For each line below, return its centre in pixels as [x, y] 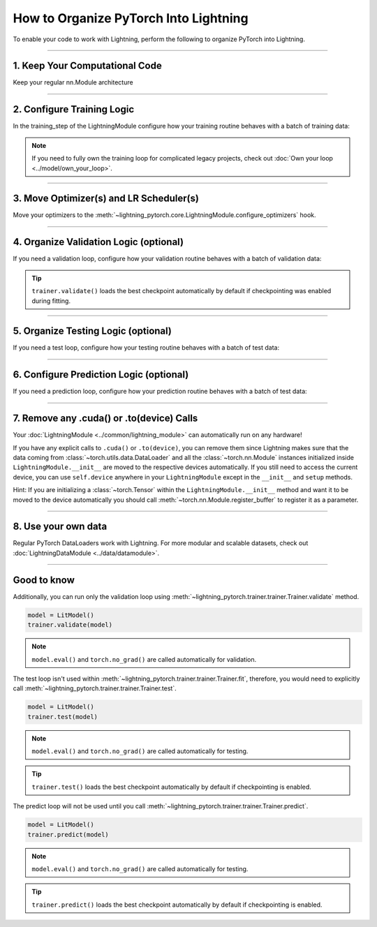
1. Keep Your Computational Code [87, 66]
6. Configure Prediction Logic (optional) [101, 374]
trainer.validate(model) [70, 625]
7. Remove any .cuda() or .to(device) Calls [105, 418]
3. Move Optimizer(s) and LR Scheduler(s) [106, 199]
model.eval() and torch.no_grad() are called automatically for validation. [144, 659]
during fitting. [51, 301]
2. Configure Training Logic [74, 109]
